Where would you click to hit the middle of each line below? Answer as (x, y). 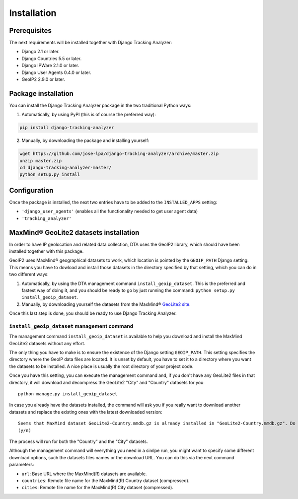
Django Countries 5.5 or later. (52, 58)
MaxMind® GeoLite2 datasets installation (74, 233)
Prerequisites (30, 31)
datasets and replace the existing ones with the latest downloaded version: (86, 412)
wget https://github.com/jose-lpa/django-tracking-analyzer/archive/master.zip (119, 154)
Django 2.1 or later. (40, 52)
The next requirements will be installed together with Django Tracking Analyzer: (91, 43)
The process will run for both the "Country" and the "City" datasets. (79, 441)
